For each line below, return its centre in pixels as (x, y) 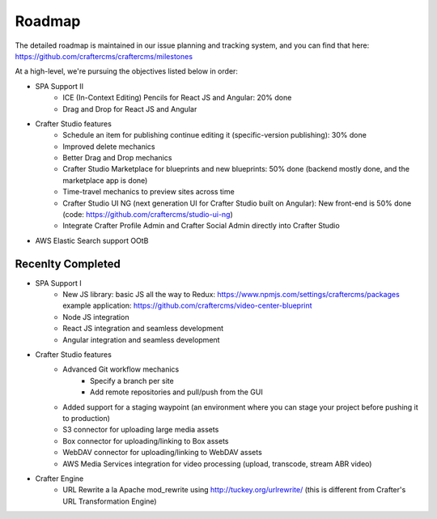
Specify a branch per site (132, 381)
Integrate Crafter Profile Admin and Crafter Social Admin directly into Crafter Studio (201, 226)
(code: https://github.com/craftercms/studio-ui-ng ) (148, 215)
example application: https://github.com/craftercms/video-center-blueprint (187, 306)
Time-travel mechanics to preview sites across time (148, 192)
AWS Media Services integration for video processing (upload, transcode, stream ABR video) (217, 464)
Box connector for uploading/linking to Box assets (146, 440)
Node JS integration (96, 317)
